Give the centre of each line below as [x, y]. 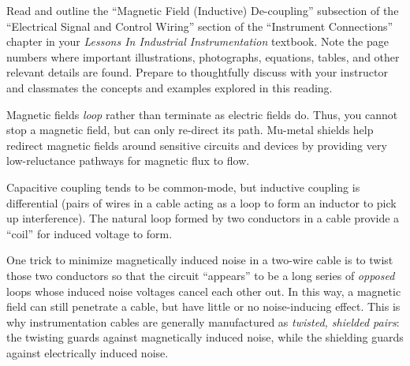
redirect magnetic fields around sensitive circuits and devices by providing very [197, 145]
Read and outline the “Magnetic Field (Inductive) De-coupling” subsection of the [203, 10]
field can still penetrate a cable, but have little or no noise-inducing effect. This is [203, 306]
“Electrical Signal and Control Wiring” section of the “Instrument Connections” [200, 26]
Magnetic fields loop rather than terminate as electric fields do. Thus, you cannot [202, 114]
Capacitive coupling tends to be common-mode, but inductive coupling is [183, 187]
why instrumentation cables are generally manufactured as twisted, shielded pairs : [203, 321]
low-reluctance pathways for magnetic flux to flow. [128, 161]
